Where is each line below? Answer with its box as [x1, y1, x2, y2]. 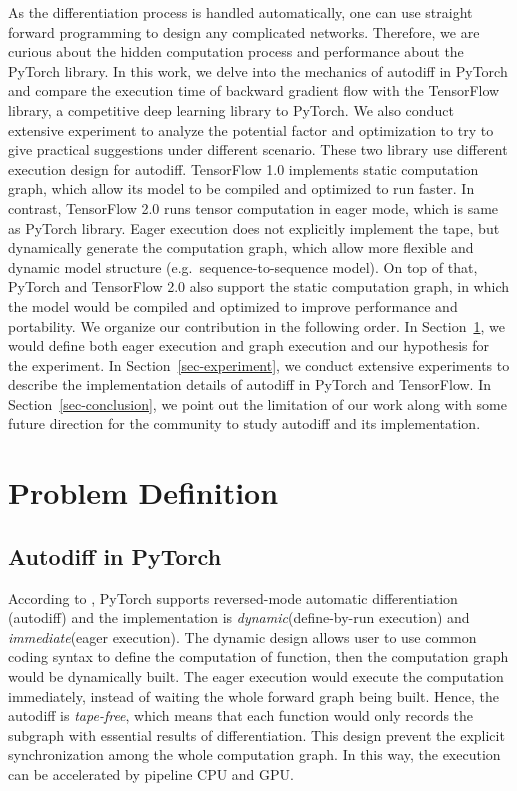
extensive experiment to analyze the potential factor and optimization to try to [8, 119, 494, 140]
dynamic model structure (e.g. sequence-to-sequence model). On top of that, [8, 256, 478, 277]
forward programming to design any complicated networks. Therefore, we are [8, 21, 480, 42]
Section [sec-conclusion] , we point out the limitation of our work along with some [8, 393, 507, 414]
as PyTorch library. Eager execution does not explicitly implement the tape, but [8, 217, 500, 238]
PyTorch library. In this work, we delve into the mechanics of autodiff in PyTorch [8, 60, 508, 81]
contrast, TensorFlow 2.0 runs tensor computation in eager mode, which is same [8, 197, 499, 218]
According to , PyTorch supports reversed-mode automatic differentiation [8, 587, 458, 608]
